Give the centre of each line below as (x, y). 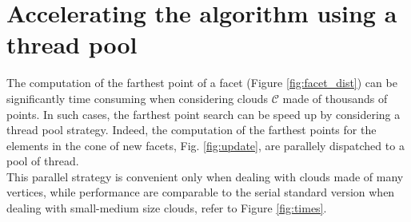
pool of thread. (43, 161)
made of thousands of (335, 98)
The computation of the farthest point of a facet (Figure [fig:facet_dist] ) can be (202, 83)
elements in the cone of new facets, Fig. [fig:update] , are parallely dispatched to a (205, 145)
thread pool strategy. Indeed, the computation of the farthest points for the (192, 130)
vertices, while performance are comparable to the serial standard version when (201, 192)
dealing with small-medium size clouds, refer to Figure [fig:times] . (167, 208)
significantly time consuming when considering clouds (138, 98)
